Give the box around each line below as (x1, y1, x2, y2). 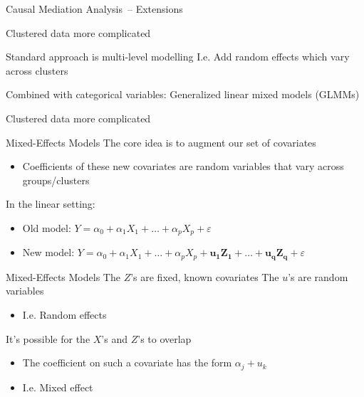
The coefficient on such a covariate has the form (22, 355, 232, 370)
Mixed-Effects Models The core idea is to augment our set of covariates (6, 134, 316, 149)
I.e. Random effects (22, 307, 107, 322)
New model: (22, 245, 75, 260)
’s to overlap (137, 331, 192, 346)
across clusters (6, 63, 68, 78)
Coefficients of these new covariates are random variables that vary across (22, 159, 344, 174)
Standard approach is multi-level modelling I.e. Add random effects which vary (6, 49, 350, 64)
